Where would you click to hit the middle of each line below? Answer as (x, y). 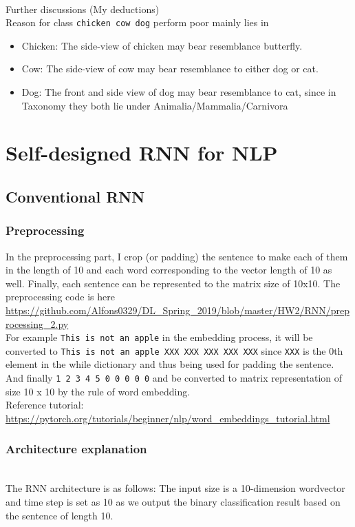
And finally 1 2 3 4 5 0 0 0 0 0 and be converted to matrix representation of (174, 378)
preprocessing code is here (60, 297)
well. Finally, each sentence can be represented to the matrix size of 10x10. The (173, 283)
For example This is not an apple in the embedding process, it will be (159, 337)
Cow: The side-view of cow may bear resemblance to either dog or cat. (170, 69)
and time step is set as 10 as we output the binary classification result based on (173, 501)
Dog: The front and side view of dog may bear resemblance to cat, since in (179, 92)
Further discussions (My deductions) (83, 9)
